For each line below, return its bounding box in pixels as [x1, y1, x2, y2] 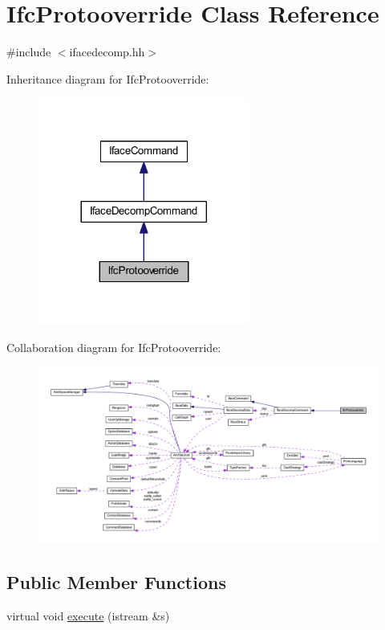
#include [6, 43, 51, 60]
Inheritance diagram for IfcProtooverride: [6, 70, 209, 87]
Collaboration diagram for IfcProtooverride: [6, 339, 221, 356]
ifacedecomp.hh [69, 43, 145, 60]
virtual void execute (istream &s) [6, 607, 170, 624]
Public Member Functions [6, 570, 226, 595]
